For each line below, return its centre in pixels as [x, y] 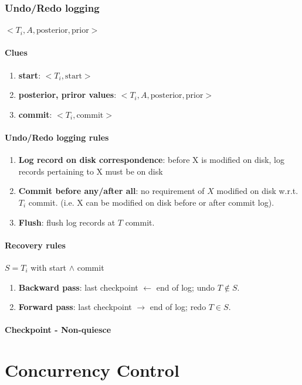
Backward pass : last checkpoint [78, 287]
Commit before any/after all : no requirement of [111, 191]
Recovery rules [35, 245]
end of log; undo [185, 287]
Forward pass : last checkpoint [75, 307]
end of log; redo [178, 307]
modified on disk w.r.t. [257, 191]
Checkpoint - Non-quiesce [58, 330]
